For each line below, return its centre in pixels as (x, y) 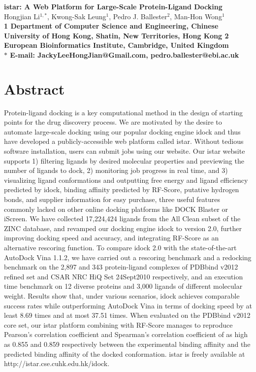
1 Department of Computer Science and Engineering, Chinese (111, 26)
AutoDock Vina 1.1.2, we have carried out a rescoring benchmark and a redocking (128, 257)
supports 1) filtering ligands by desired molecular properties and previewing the (124, 160)
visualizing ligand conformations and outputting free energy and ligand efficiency (126, 180)
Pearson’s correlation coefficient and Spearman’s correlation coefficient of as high (126, 334)
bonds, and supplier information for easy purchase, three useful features (112, 199)
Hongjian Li (22, 16)
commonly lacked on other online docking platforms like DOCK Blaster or (116, 209)
